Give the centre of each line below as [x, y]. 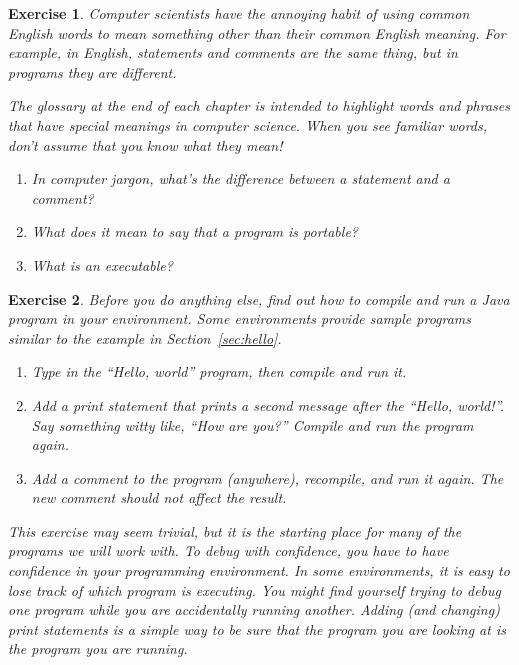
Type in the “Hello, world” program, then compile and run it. [219, 371]
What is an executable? [102, 264]
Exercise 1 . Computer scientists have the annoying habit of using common [239, 13]
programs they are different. [92, 71]
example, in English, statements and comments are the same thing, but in [233, 52]
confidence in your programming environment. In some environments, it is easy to [259, 570]
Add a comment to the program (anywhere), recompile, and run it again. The [267, 477]
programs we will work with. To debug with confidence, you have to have [228, 550]
